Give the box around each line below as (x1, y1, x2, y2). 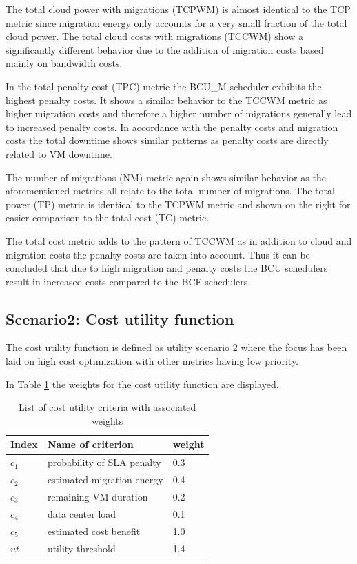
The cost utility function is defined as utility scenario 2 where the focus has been (6, 340, 347, 354)
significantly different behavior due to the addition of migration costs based (6, 42, 324, 57)
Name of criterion (47, 437, 134, 452)
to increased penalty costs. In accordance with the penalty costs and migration (6, 119, 338, 134)
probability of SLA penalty (47, 455, 161, 470)
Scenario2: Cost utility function (6, 308, 234, 329)
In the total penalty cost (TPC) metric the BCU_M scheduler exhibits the (6, 79, 322, 93)
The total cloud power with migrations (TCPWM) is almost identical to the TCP (6, 2, 351, 16)
